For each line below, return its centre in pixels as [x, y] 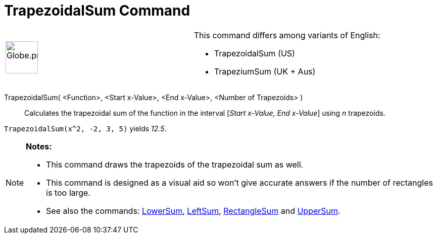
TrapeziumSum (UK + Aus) [265, 71]
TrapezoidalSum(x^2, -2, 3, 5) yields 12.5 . [85, 128]
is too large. [68, 192]
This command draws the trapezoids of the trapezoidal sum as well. [175, 164]
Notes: [39, 146]
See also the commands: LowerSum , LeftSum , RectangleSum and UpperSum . [193, 211]
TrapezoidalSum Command [97, 11]
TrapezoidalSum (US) [254, 53]
